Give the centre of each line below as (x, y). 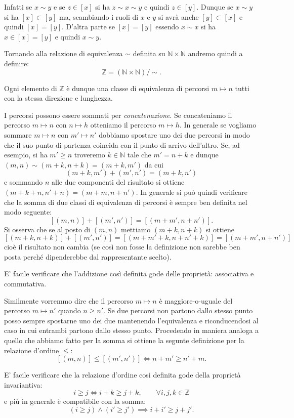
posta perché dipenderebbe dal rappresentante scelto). (88, 256)
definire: (17, 63)
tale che (139, 155)
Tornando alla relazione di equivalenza (64, 53)
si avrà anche (178, 16)
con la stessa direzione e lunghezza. (58, 98)
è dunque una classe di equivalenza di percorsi (138, 88)
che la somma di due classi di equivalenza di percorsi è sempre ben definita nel (126, 202)
